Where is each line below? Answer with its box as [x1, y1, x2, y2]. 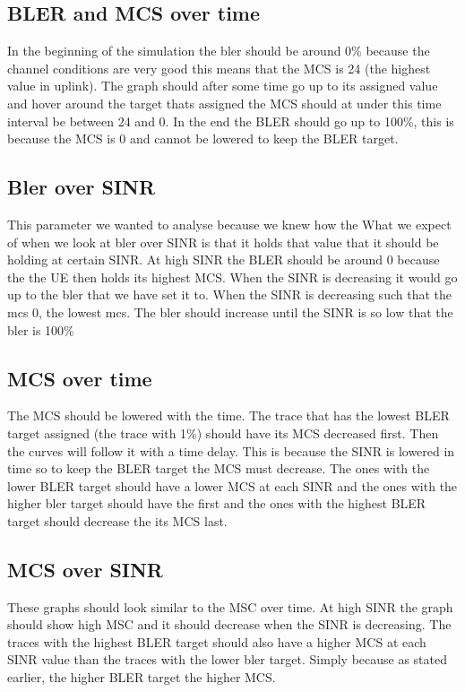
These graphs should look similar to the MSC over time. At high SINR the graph [7, 597, 453, 616]
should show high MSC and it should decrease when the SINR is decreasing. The [7, 615, 452, 634]
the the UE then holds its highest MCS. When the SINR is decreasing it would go [7, 267, 458, 286]
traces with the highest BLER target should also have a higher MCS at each [7, 632, 426, 651]
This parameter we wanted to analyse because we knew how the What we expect [7, 214, 452, 233]
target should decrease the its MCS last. [7, 511, 228, 530]
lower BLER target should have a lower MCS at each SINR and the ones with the [7, 476, 458, 495]
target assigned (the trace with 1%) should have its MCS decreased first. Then [7, 423, 439, 442]
